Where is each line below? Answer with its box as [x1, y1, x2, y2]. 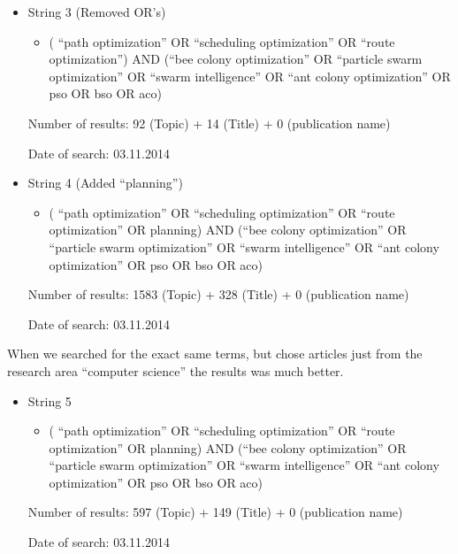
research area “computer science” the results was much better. [7, 361, 344, 380]
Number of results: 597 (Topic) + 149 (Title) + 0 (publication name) [27, 503, 403, 521]
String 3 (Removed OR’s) [27, 3, 166, 20]
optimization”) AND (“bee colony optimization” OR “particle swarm [49, 50, 423, 68]
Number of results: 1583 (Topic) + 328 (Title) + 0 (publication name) [27, 285, 409, 304]
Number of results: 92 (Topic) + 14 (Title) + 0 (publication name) [27, 113, 391, 132]
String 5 [27, 391, 72, 410]
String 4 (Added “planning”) [27, 173, 183, 192]
